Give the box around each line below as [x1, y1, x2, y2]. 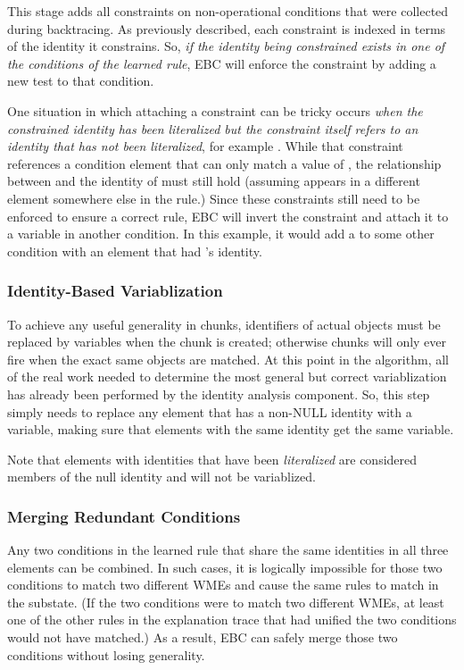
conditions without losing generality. [7, 645, 205, 664]
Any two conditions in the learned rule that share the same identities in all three [7, 540, 449, 559]
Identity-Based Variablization [7, 280, 223, 302]
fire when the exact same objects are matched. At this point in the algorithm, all [7, 349, 449, 368]
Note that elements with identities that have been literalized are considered [7, 449, 418, 468]
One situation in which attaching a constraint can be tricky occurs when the [7, 101, 423, 120]
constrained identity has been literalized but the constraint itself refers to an [7, 119, 418, 138]
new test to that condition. [7, 71, 154, 90]
